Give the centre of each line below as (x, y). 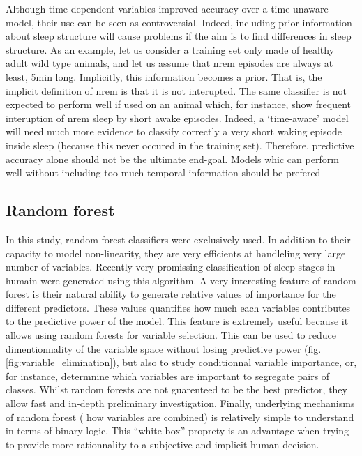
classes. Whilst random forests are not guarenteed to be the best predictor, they (176, 389)
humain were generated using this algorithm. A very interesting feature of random (181, 280)
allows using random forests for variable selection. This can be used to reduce (171, 335)
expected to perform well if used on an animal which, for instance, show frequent (179, 104)
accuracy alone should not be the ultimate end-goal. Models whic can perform (172, 159)
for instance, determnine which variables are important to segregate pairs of (168, 375)
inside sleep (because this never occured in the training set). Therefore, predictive (180, 145)
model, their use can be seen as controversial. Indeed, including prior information (179, 22)
